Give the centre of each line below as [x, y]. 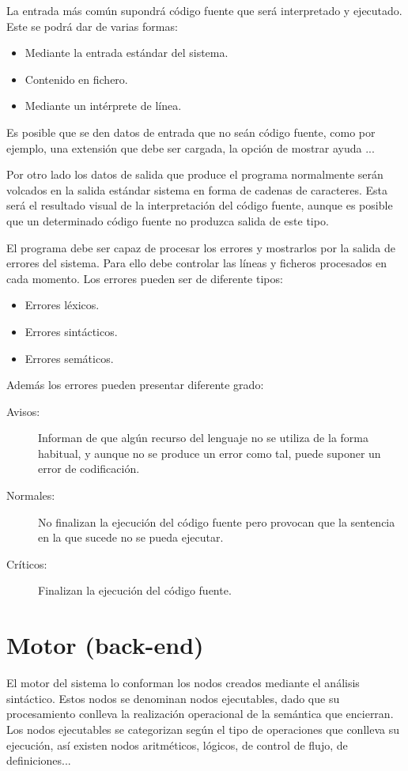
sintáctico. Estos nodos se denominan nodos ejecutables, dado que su [173, 698]
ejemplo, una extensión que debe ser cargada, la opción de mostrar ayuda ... [191, 147]
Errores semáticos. [69, 358]
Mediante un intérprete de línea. [103, 106]
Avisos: [23, 411]
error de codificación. [89, 469]
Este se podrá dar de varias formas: [92, 26]
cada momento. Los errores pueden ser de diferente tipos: [145, 278]
